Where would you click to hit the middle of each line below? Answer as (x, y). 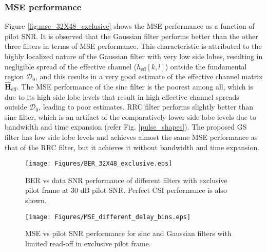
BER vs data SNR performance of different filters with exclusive (126, 180)
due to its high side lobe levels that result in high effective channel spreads (122, 96)
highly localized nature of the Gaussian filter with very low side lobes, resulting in (134, 56)
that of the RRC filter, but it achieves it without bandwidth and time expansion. (132, 147)
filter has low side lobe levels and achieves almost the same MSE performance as (131, 137)
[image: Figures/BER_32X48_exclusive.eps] (99, 164)
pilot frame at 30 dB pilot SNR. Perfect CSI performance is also (126, 190)
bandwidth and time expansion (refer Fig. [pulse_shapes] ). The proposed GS (126, 127)
